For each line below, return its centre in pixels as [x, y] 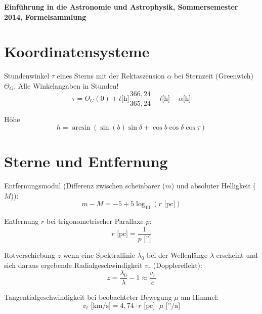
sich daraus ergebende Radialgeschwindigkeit [73, 265]
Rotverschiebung [30, 254]
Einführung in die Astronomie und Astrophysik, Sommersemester [121, 7]
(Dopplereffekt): [178, 265]
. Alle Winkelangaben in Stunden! [66, 85]
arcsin [81, 128]
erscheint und [237, 254]
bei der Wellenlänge [177, 254]
